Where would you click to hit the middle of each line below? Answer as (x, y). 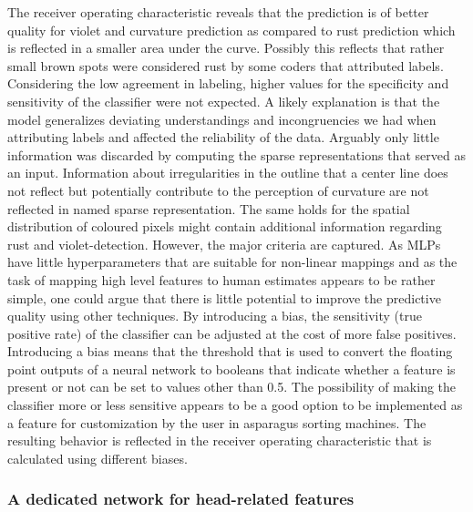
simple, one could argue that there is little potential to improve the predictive (224, 297)
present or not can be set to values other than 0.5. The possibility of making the (232, 387)
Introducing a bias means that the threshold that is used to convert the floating (230, 351)
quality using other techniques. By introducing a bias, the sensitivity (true (215, 316)
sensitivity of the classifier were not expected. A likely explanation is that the (224, 101)
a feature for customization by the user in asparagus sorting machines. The (217, 422)
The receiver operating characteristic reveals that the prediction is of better (218, 12)
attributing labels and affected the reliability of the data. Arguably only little (223, 137)
